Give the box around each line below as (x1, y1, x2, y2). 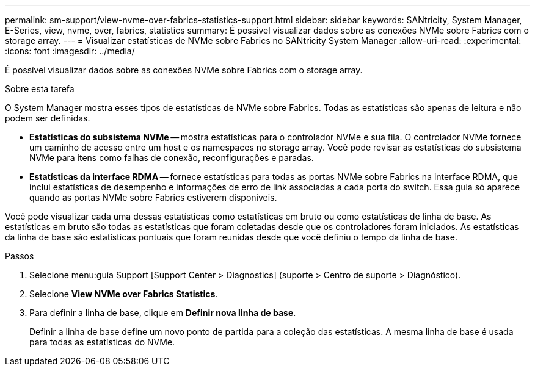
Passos (5, 251, 34, 261)
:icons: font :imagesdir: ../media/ (5, 46, 135, 56)
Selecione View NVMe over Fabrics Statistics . (29, 289, 218, 299)
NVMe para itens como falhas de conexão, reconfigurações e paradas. (29, 153, 314, 163)
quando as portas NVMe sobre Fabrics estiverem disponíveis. (29, 192, 277, 203)
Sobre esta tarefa (5, 84, 75, 94)
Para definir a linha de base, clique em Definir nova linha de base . (29, 308, 296, 318)
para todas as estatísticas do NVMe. (29, 337, 175, 347)
